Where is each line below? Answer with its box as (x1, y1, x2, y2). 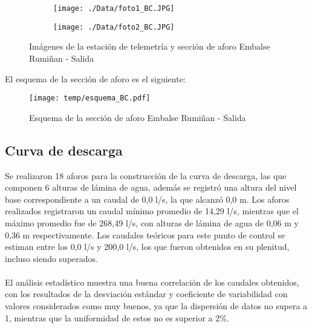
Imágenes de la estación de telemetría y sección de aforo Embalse (29, 40, 270, 53)
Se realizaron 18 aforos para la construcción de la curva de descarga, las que (5, 169, 287, 182)
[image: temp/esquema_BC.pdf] (29, 94, 151, 103)
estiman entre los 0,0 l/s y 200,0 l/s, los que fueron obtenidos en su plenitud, (5, 240, 290, 253)
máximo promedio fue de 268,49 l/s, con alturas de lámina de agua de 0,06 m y (5, 216, 299, 229)
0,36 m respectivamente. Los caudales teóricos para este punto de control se (5, 228, 285, 241)
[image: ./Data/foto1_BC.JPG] (53, 4, 175, 13)
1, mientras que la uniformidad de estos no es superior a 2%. (5, 311, 229, 324)
